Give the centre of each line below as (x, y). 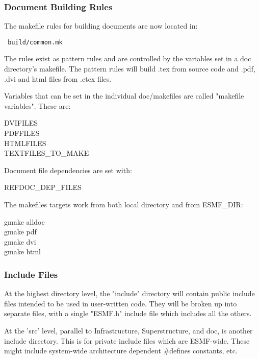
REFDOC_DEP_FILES (43, 187)
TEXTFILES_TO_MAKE (47, 153)
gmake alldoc (24, 221)
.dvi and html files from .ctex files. (58, 78)
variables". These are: (37, 105)
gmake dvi (20, 241)
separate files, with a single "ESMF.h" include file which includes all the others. (128, 313)
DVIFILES (21, 123)
